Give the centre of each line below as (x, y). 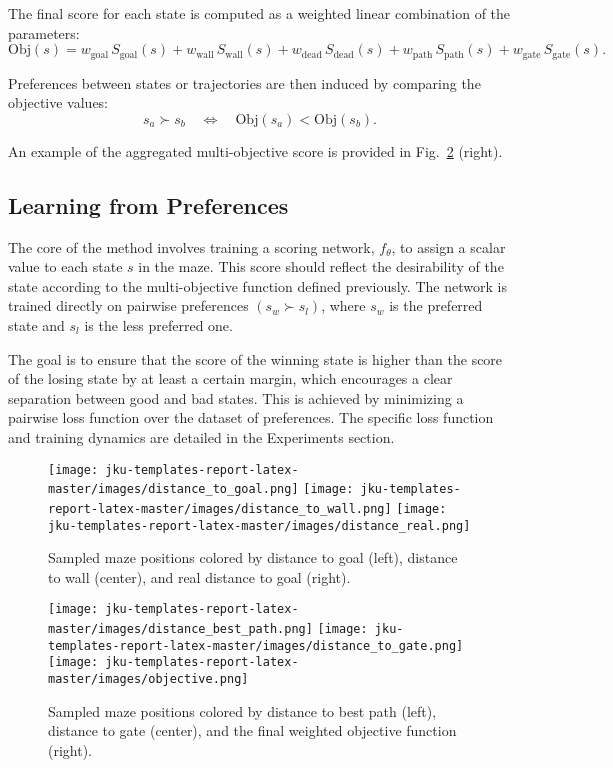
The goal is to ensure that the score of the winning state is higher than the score (255, 358)
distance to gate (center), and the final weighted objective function (252, 730)
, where (343, 305)
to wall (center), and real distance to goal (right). (199, 576)
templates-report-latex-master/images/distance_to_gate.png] (256, 645)
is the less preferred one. (158, 325)
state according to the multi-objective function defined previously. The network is (257, 285)
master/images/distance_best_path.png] (180, 629)
